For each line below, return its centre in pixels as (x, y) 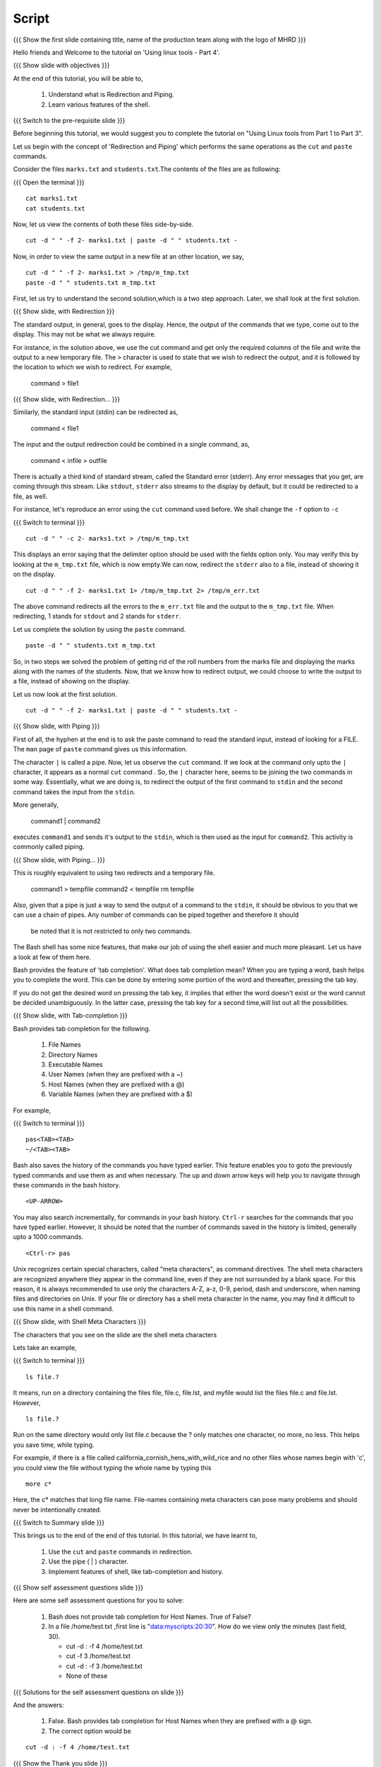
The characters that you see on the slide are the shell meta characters (115, 1334)
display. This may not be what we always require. (85, 334)
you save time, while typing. (54, 1445)
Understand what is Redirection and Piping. (111, 95)
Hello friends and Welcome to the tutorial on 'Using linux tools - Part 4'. (116, 52)
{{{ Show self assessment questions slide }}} (78, 1587)
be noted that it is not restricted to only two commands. (111, 931)
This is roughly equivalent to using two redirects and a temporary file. (114, 873)
